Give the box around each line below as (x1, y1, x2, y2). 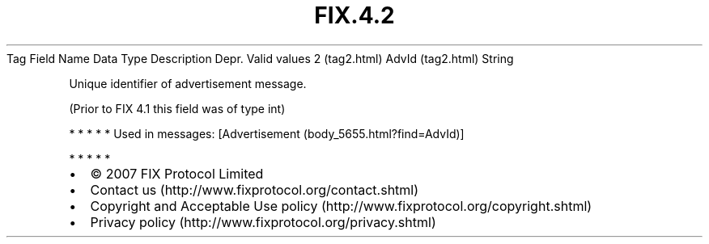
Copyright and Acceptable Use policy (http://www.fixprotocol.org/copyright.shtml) (90, 197, 592, 214)
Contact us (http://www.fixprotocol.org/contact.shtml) (90, 181, 419, 198)
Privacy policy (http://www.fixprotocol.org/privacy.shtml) (90, 213, 436, 230)
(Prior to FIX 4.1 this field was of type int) (69, 101, 286, 116)
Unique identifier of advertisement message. (69, 76, 307, 90)
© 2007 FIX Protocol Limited (90, 165, 264, 182)
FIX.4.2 (314, 2, 395, 29)
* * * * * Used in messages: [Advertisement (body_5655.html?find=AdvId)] (69, 126, 465, 141)
